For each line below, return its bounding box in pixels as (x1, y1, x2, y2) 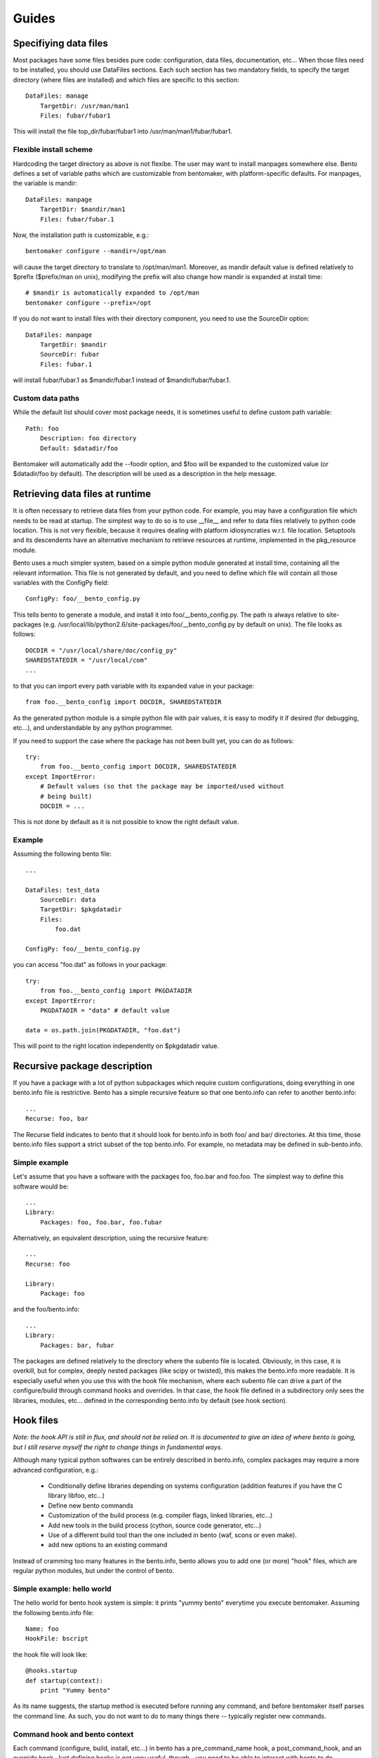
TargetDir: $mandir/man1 (39, 205, 126, 214)
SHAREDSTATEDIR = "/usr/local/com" (25, 656, 148, 665)
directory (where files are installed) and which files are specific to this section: (13, 75, 240, 84)
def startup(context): (25, 1676, 104, 1684)
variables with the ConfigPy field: (13, 578, 109, 586)
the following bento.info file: (13, 1608, 94, 1617)
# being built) (39, 792, 93, 800)
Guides (13, 11, 56, 26)
